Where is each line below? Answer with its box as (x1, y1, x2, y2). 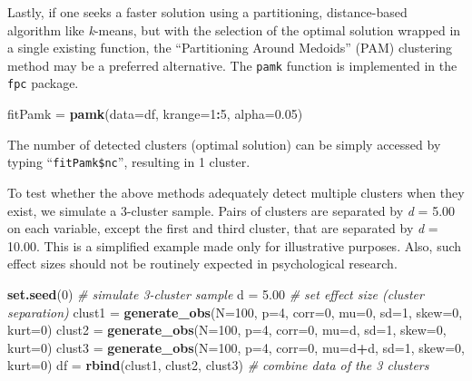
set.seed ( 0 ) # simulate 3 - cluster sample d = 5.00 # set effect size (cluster (7, 284, 424, 303)
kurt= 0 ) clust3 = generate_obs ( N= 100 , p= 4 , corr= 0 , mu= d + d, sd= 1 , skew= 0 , (7, 337, 465, 357)
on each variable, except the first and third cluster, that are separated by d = (7, 219, 438, 238)
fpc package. (7, 73, 79, 93)
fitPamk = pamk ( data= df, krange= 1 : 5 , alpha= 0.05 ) (7, 104, 303, 123)
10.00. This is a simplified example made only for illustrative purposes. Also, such (7, 236, 462, 255)
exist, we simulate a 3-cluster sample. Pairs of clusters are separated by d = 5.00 (7, 200, 456, 220)
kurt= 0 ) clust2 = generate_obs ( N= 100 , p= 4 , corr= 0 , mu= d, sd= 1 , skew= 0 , (7, 320, 447, 339)
